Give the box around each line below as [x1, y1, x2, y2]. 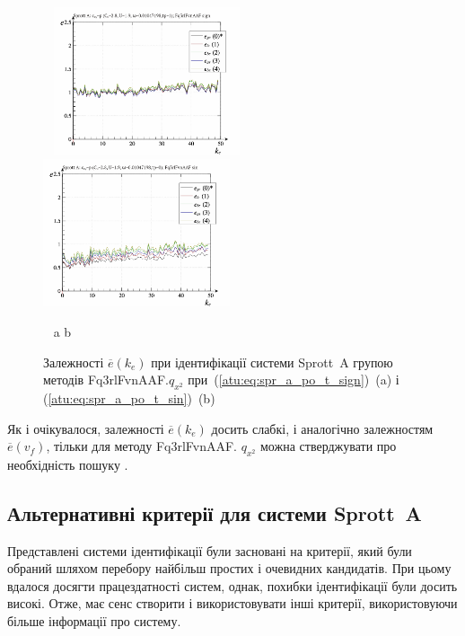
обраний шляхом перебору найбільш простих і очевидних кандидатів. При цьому [7, 559, 452, 578]
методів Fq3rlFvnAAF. [43, 370, 169, 389]
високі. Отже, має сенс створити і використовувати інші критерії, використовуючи [7, 594, 458, 613]
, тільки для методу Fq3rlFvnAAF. [46, 437, 237, 455]
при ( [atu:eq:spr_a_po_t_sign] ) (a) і [188, 370, 399, 389]
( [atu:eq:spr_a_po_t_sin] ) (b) [43, 388, 215, 407]
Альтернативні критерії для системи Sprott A [7, 499, 422, 526]
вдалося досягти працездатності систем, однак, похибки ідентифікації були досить [7, 576, 458, 595]
